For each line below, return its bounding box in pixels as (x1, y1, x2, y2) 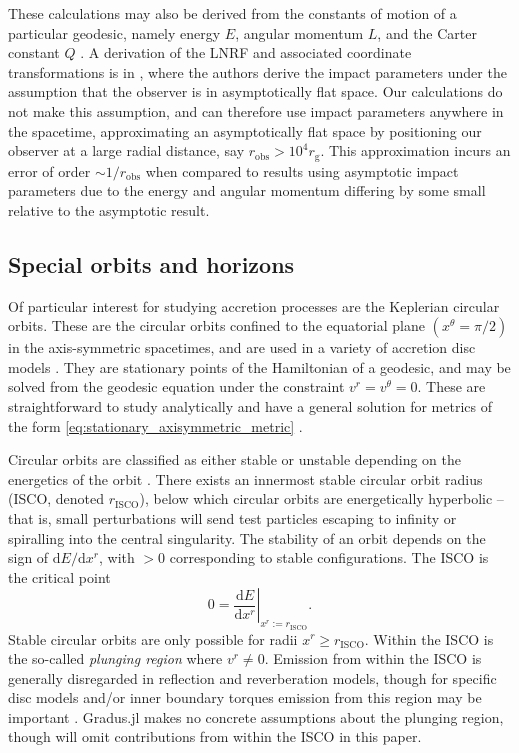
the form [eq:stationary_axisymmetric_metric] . (8, 415, 303, 436)
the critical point (8, 566, 111, 587)
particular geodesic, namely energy (8, 22, 221, 43)
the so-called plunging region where (8, 648, 223, 669)
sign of (8, 547, 49, 568)
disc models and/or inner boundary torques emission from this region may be (8, 687, 482, 708)
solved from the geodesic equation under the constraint (8, 376, 345, 397)
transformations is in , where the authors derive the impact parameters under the (8, 61, 507, 82)
